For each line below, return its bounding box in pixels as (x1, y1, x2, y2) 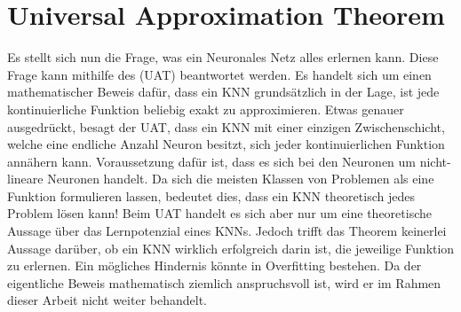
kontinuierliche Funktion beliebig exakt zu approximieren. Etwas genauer (7, 99, 404, 118)
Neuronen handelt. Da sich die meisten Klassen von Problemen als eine (47, 169, 434, 188)
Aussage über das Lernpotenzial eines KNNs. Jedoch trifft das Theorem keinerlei (7, 222, 447, 240)
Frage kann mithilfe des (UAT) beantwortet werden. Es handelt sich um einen (7, 65, 432, 83)
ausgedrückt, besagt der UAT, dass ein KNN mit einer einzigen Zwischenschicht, (7, 117, 445, 136)
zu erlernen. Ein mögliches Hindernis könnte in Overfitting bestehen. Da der (7, 256, 422, 275)
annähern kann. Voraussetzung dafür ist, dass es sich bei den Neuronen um (7, 152, 416, 170)
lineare (7, 169, 44, 188)
